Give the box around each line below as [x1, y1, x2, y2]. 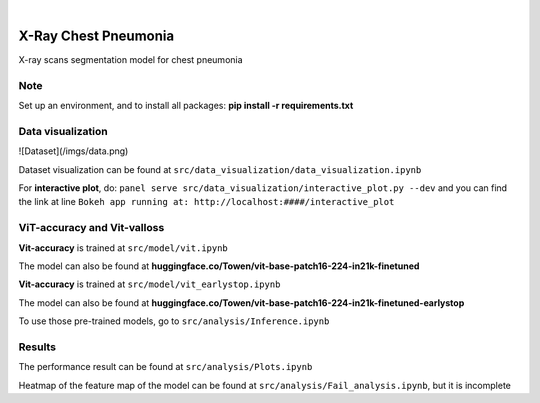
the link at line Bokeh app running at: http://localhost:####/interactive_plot [18, 196, 395, 208]
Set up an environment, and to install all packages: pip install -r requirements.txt [18, 100, 354, 112]
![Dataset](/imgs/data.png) [18, 145, 129, 157]
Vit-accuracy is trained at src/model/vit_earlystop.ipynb [18, 278, 281, 290]
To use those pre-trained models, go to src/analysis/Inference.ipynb [18, 315, 330, 327]
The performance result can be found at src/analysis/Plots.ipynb [18, 361, 313, 373]
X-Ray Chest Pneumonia [18, 27, 175, 44]
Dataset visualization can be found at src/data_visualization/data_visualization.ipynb [18, 163, 422, 175]
